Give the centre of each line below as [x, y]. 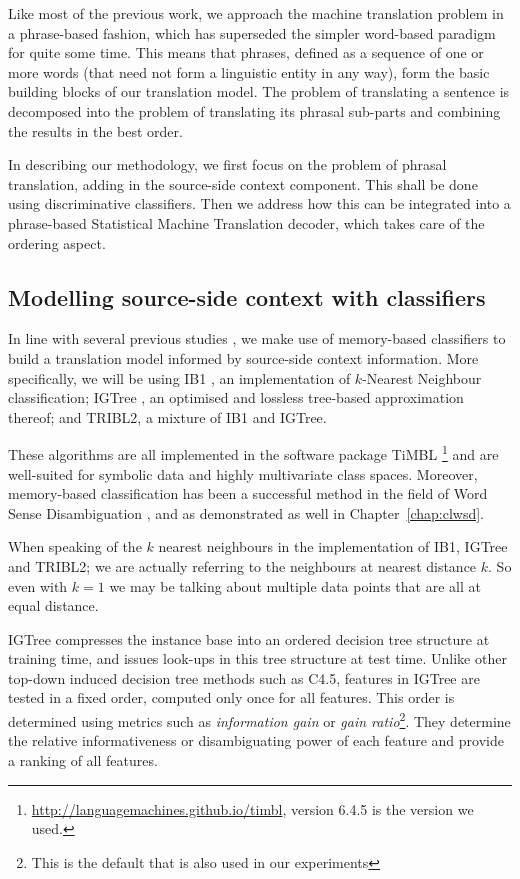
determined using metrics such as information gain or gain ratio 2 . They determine [259, 719]
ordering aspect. [57, 242]
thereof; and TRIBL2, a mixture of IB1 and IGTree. [167, 416]
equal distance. [53, 605]
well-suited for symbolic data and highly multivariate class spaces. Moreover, [243, 473]
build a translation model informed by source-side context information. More [243, 357]
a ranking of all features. [83, 759]
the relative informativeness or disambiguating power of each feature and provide [256, 740]
